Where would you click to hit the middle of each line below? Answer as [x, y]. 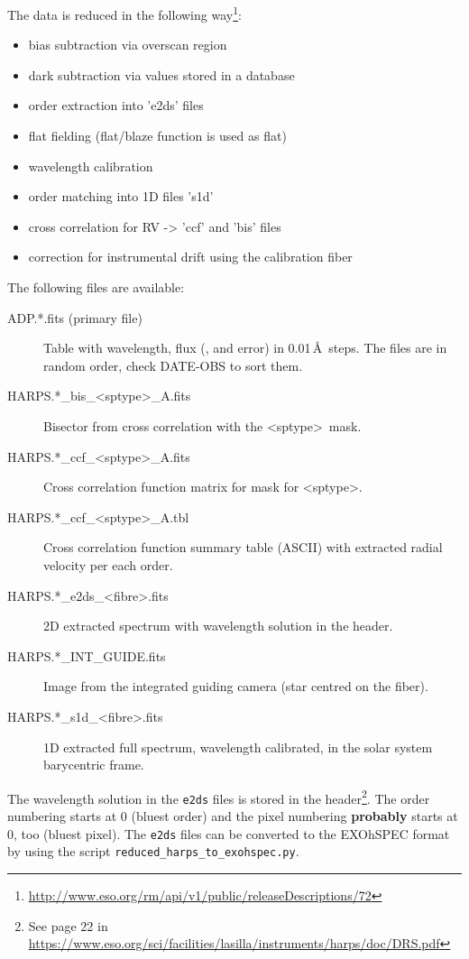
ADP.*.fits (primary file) [75, 317]
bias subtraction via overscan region [128, 45]
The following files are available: [96, 287]
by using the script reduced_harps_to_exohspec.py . [153, 851]
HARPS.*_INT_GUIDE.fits [87, 655]
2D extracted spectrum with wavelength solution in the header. [218, 626]
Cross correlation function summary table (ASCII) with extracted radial [243, 547]
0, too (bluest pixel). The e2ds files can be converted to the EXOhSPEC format [229, 833]
